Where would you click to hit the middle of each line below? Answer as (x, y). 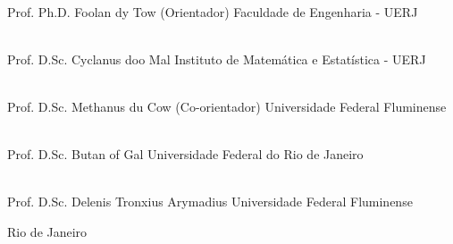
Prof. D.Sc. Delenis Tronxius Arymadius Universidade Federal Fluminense (210, 202)
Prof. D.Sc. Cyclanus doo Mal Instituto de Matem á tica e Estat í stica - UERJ (217, 59)
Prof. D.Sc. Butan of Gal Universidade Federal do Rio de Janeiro (185, 154)
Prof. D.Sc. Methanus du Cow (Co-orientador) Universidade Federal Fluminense (227, 106)
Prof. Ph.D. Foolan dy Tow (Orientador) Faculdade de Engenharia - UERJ (213, 11)
